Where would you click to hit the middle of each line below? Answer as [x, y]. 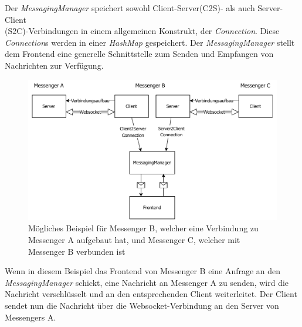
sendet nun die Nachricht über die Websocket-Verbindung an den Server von [142, 306]
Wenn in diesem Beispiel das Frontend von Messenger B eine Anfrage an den [143, 271]
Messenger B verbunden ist [77, 251]
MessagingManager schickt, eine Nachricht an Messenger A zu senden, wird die [147, 282]
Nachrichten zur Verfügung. [54, 65]
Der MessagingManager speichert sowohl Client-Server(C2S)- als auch [130, 8]
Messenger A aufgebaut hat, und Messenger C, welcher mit [134, 240]
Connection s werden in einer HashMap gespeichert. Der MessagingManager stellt [150, 42]
